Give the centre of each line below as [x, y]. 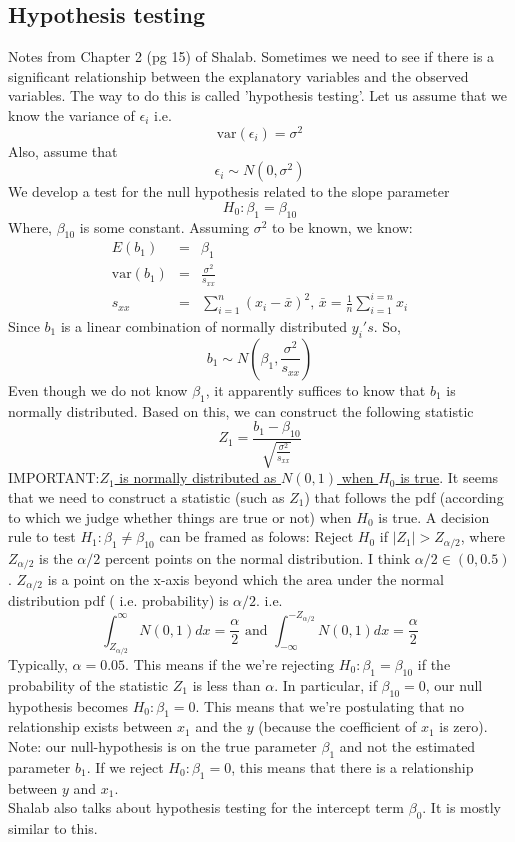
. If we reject [125, 766]
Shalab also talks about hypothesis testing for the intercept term [206, 807]
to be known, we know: [342, 226]
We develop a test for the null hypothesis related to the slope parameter [229, 191]
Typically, [38, 664]
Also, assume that [63, 150]
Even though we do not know [98, 389]
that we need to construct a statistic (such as [146, 496]
